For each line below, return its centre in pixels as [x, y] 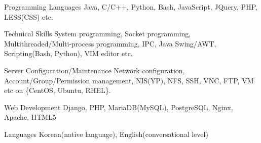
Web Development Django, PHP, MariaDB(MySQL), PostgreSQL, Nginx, [119, 107]
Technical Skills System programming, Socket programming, [98, 34]
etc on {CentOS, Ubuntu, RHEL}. [58, 90]
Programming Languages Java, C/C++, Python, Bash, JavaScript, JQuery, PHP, [131, 7]
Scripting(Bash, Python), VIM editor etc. [68, 53]
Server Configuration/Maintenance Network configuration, [95, 70]
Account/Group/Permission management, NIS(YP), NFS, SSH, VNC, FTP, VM [129, 80]
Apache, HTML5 [30, 117]
